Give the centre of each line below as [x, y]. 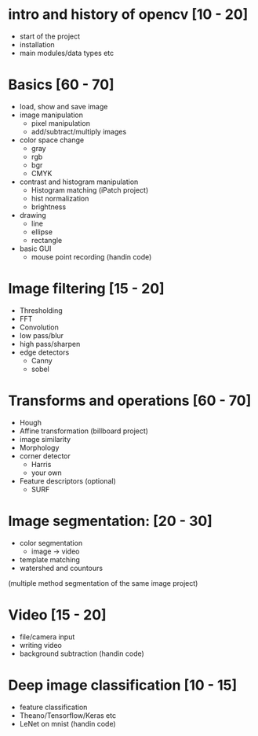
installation [37, 44]
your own [46, 473]
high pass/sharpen [50, 344]
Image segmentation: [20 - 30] [111, 521]
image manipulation [51, 115]
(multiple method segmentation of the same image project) [103, 583]
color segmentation [51, 543]
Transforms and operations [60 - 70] [130, 401]
